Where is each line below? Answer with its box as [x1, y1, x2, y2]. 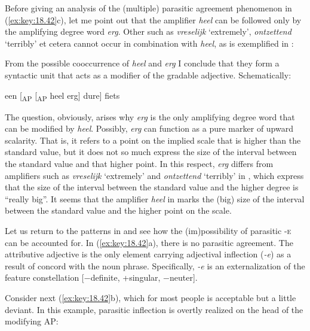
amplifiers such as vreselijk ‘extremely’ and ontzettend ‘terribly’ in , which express [5, 169, 304, 181]
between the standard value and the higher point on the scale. [5, 204, 232, 217]
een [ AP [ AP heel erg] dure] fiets [5, 89, 120, 103]
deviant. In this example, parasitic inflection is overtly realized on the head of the [5, 303, 303, 315]
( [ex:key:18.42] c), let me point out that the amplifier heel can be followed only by [5, 13, 302, 26]
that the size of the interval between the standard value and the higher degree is [5, 181, 299, 193]
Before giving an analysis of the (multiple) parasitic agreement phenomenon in [5, 2, 292, 14]
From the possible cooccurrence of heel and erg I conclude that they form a [5, 57, 280, 69]
